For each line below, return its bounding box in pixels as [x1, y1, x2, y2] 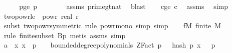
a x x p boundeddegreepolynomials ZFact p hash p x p [4, 40, 215, 50]
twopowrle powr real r [4, 10, 79, 21]
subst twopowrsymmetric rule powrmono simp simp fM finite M [4, 20, 221, 31]
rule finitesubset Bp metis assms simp [4, 30, 126, 40]
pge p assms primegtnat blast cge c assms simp [19, 1, 228, 11]
